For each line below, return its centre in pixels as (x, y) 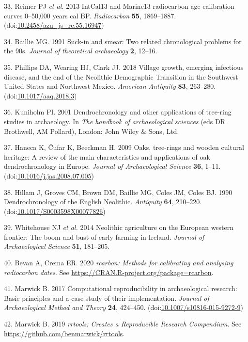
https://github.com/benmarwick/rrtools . (64, 333)
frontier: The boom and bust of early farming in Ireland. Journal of (104, 236)
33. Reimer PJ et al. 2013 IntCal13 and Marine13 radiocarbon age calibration (119, 6)
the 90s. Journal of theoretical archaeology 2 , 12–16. (81, 51)
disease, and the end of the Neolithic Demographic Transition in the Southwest (121, 76)
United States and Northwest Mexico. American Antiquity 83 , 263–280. (110, 86)
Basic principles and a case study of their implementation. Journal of (107, 298)
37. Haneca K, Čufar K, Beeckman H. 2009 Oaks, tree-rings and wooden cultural (124, 147)
